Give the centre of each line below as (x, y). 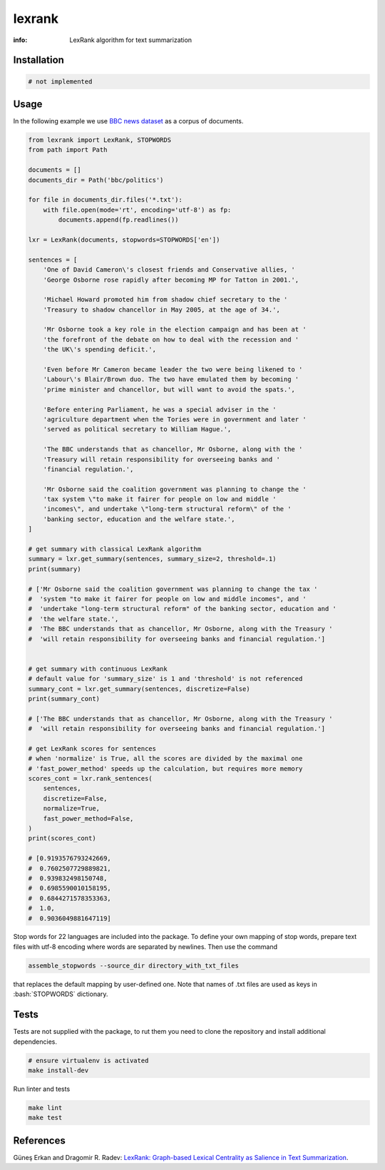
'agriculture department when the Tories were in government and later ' (175, 419)
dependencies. (35, 1042)
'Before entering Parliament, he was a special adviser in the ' (160, 409)
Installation (38, 60)
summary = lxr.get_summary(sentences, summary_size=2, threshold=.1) (152, 559)
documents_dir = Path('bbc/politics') (96, 180)
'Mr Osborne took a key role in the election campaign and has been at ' (175, 329)
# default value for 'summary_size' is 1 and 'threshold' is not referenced (165, 679)
